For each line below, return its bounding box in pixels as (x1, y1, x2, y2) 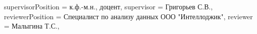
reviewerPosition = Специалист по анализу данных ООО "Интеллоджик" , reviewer (4, 11, 253, 21)
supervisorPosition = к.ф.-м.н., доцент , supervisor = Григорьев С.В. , (4, 1, 213, 11)
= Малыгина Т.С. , (4, 21, 59, 31)
